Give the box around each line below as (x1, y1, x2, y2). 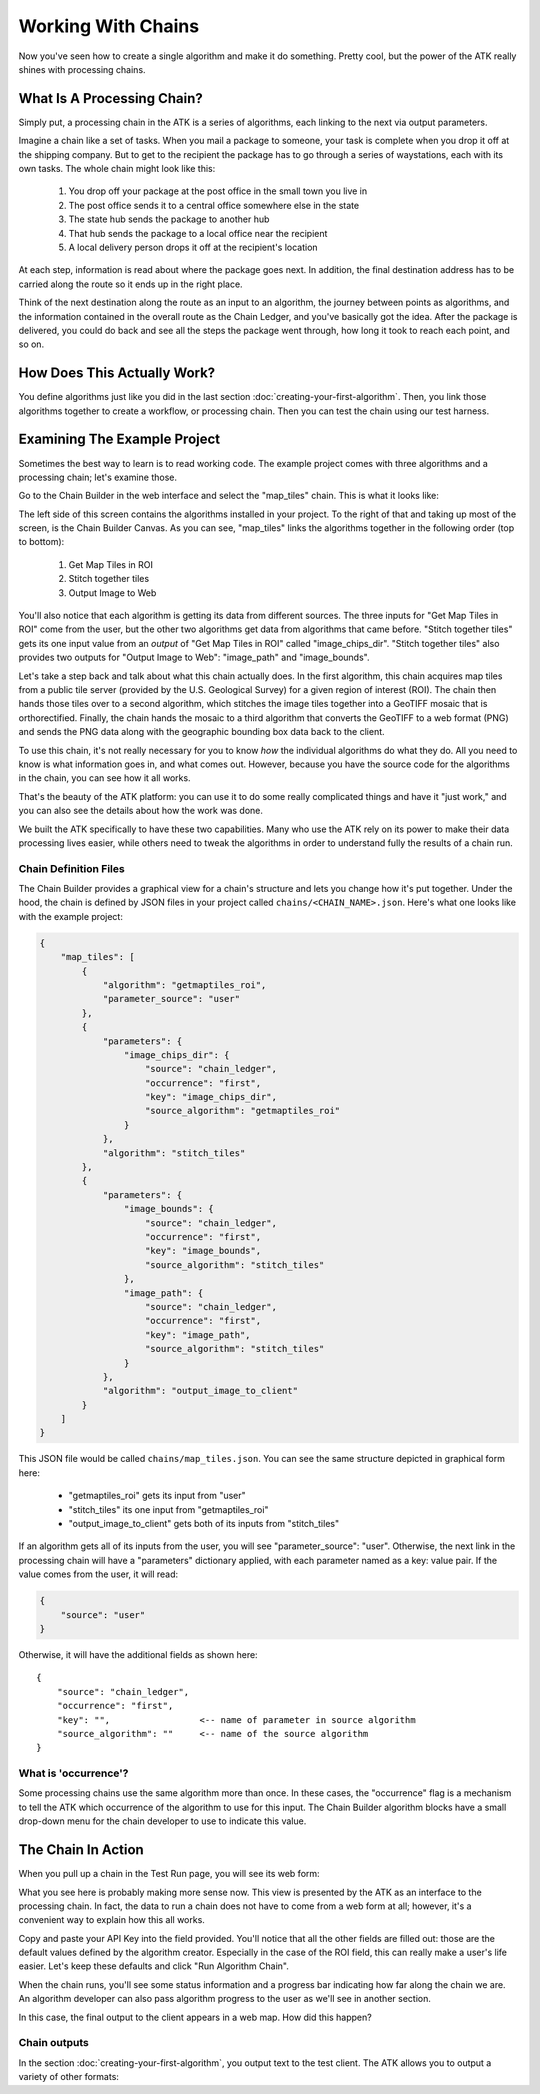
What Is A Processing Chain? (18, 90, 204, 107)
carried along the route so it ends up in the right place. (18, 278, 244, 290)
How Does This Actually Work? (18, 365, 216, 382)
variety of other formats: (18, 2071, 120, 2083)
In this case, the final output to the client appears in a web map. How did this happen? (18, 2011, 372, 2023)
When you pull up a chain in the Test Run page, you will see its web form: (18, 1868, 320, 1880)
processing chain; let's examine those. (18, 471, 177, 483)
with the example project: (18, 910, 124, 922)
